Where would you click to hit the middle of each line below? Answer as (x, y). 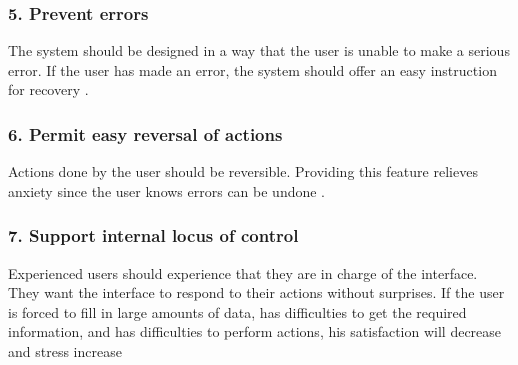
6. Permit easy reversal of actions (145, 133)
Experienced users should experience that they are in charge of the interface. (243, 272)
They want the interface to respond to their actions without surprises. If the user (256, 292)
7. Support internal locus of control (153, 235)
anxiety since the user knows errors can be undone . (167, 190)
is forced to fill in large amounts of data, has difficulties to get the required (237, 311)
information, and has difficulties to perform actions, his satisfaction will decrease (255, 331)
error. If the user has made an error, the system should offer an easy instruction (252, 69)
